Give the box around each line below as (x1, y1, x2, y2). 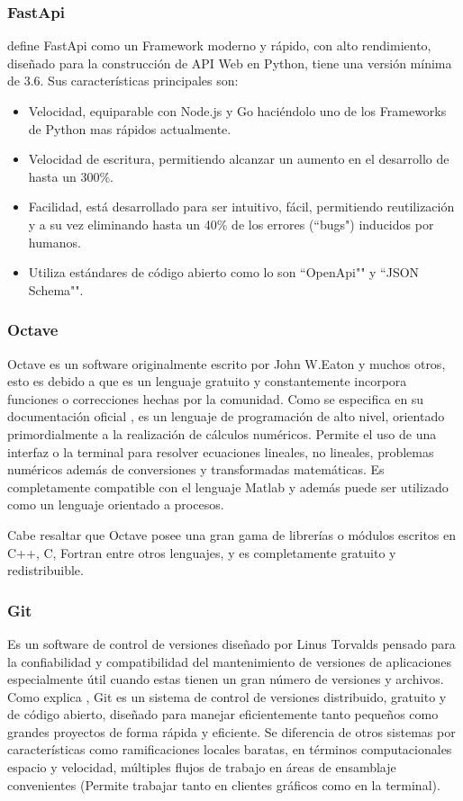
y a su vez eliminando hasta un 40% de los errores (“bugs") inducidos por (28, 214, 434, 233)
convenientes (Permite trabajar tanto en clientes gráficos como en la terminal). (7, 775, 440, 794)
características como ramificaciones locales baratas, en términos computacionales (7, 740, 452, 759)
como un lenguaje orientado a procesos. (7, 495, 224, 514)
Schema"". (28, 280, 84, 299)
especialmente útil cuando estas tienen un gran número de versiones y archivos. (7, 670, 444, 688)
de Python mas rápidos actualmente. (28, 119, 231, 138)
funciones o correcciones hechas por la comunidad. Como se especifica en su (7, 389, 424, 408)
